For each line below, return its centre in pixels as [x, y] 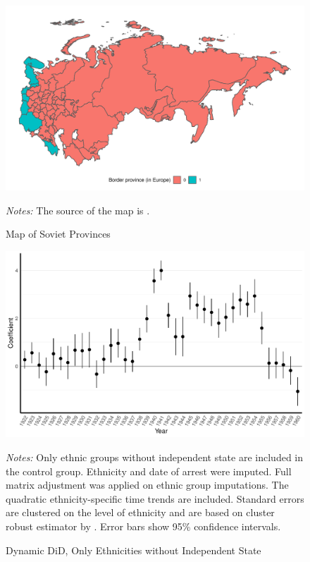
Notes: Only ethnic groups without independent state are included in [155, 457]
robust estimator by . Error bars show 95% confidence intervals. [143, 526]
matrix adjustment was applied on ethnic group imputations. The [147, 485]
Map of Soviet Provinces [58, 234]
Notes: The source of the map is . [78, 210]
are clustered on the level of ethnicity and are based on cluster [140, 512]
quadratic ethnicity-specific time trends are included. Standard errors [155, 498]
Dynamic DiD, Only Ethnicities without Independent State [134, 550]
